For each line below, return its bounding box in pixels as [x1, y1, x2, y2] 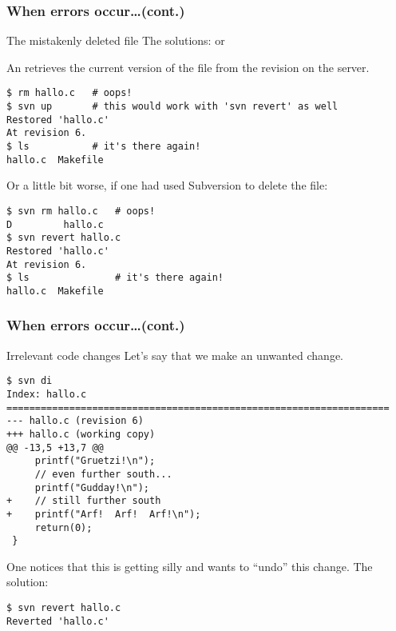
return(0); [34, 521, 93, 533]
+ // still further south [6, 495, 161, 507]
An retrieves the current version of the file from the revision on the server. [6, 58, 370, 75]
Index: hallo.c [6, 389, 87, 400]
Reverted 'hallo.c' [6, 615, 109, 627]
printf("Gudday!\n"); [34, 481, 149, 493]
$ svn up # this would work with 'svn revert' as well [6, 101, 339, 113]
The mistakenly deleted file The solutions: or [6, 32, 225, 49]
